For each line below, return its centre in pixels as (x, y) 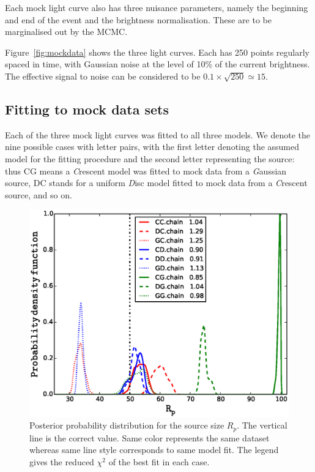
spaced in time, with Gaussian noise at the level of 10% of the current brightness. (157, 64)
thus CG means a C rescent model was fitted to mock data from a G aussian (146, 170)
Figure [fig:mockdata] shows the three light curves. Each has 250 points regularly (157, 52)
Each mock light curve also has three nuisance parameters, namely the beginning (157, 7)
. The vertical (262, 425)
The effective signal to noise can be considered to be (103, 76)
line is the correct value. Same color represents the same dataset (150, 437)
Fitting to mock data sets (87, 109)
